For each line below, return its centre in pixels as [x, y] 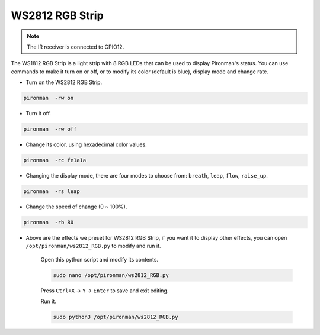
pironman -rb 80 [49, 222]
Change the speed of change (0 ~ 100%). [76, 207]
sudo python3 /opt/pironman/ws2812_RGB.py [116, 317]
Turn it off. [39, 114]
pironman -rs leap [52, 191]
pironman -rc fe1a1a [55, 160]
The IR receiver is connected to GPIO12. [76, 47]
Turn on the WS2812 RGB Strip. [64, 82]
